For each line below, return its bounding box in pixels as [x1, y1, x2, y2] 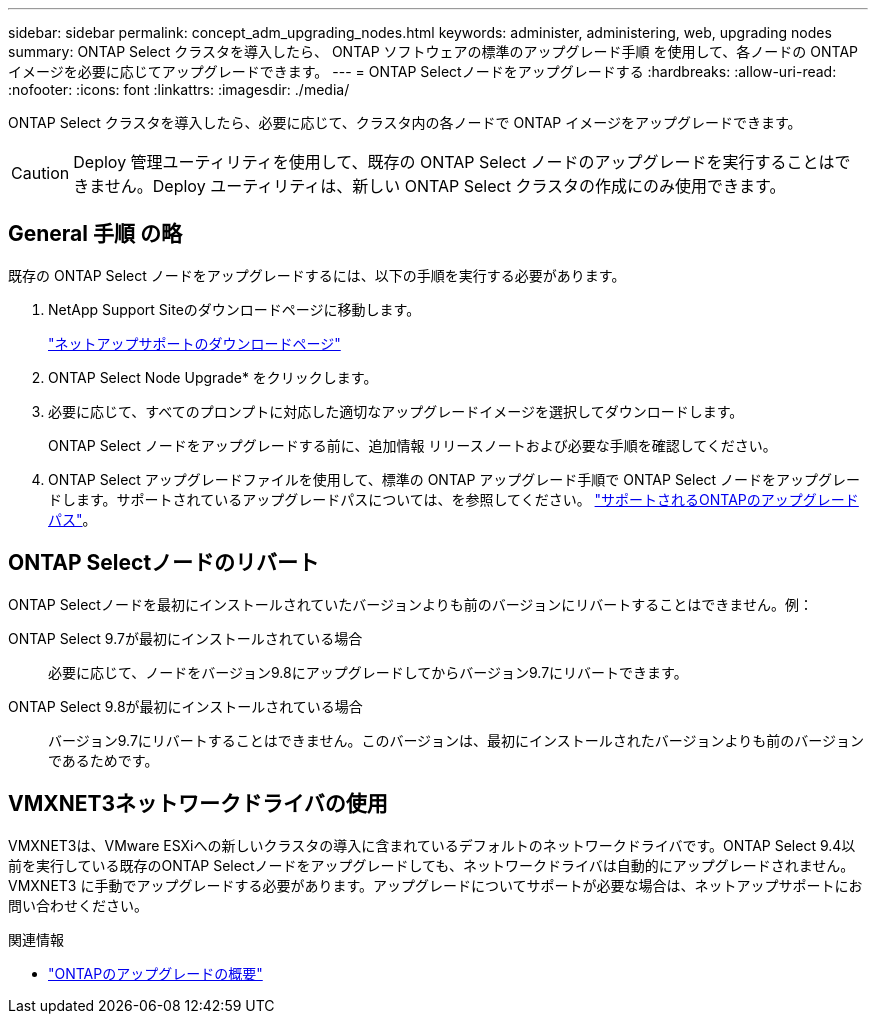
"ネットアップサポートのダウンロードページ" [48, 334, 341, 352]
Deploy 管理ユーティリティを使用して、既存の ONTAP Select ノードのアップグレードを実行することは [73, 152, 835, 172]
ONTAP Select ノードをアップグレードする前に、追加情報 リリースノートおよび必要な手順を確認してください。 [48, 436, 777, 454]
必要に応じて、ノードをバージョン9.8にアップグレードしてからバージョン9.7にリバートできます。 [48, 663, 688, 681]
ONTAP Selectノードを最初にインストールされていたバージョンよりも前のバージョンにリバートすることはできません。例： [8, 595, 813, 613]
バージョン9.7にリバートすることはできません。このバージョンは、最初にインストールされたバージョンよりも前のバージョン [48, 731, 864, 749]
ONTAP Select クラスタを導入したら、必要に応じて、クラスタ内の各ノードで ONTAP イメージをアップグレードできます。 [8, 114, 802, 131]
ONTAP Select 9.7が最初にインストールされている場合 [8, 629, 363, 647]
